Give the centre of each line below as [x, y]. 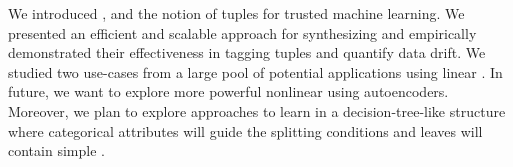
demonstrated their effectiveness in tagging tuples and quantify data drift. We [247, 52]
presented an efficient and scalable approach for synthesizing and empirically [242, 32]
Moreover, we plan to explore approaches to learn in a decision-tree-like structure [257, 110]
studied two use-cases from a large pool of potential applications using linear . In [255, 71]
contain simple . [56, 150]
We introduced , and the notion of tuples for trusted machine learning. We [236, 13]
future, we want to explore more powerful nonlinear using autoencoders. [228, 91]
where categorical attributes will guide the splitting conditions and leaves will [245, 130]
